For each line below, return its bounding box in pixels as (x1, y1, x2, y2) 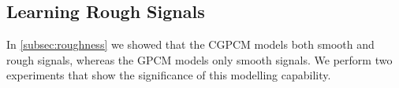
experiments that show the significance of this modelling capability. (6, 67, 331, 83)
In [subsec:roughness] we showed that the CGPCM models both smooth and (6, 36, 375, 53)
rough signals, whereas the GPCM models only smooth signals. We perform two (6, 51, 393, 68)
